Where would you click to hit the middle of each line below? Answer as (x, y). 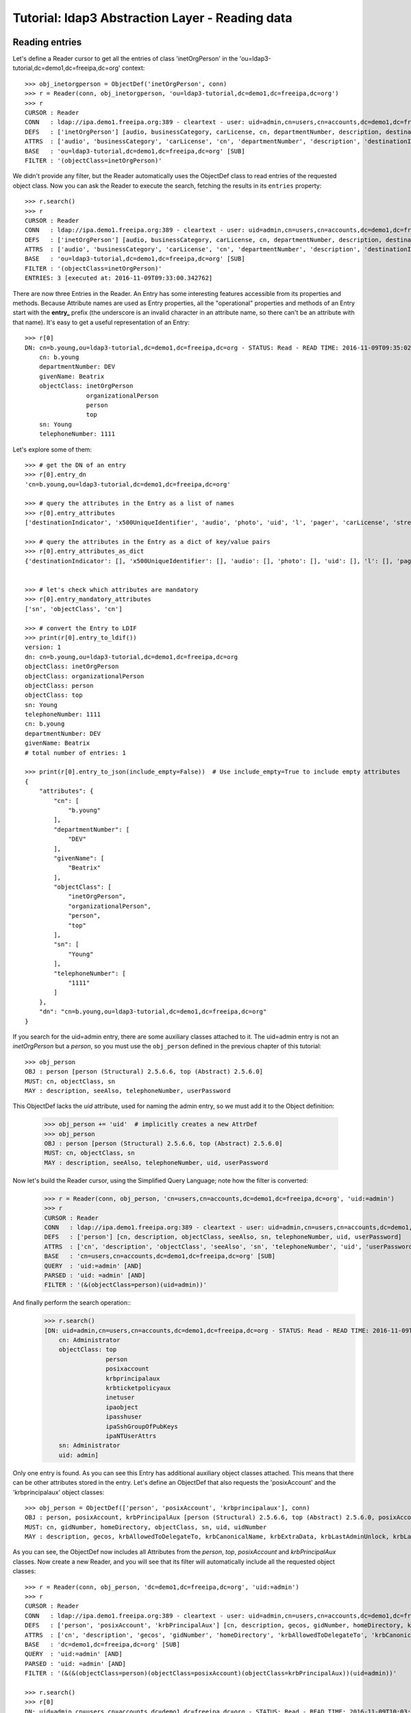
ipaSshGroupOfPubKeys (141, 1426)
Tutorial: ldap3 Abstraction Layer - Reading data (152, 18)
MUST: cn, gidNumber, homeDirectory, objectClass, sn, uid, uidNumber (146, 1527)
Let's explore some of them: (52, 449)
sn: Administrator (89, 1445)
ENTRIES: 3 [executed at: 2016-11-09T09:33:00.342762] (119, 278)
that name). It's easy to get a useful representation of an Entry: (101, 322)
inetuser (120, 1397)
